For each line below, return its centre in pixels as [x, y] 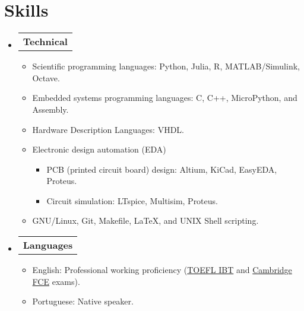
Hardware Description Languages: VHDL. [108, 129]
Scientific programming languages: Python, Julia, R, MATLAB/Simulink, [166, 66]
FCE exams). [56, 281]
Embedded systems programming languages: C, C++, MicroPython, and [165, 98]
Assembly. [50, 109]
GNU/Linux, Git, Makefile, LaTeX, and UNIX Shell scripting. [145, 220]
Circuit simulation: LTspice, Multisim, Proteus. [132, 200]
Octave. [46, 77]
